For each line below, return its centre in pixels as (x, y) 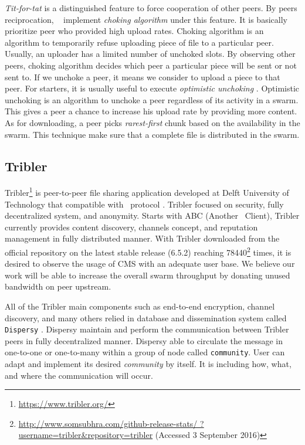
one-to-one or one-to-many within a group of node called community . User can (145, 352)
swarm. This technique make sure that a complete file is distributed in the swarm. (152, 134)
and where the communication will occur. (79, 375)
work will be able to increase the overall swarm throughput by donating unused (148, 275)
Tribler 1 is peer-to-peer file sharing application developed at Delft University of (147, 191)
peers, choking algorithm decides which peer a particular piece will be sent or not (151, 65)
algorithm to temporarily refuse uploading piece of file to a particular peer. (139, 42)
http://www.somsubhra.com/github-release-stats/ (108, 423)
